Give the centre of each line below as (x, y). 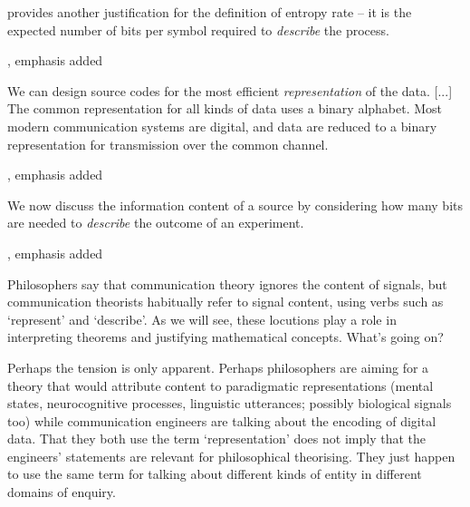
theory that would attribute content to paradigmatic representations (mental (221, 385)
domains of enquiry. (62, 492)
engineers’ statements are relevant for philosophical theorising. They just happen (231, 456)
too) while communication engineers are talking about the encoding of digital (222, 420)
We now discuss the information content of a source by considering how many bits (235, 205)
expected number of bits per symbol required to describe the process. (198, 29)
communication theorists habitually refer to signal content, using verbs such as (225, 302)
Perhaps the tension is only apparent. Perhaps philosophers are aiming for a (218, 367)
